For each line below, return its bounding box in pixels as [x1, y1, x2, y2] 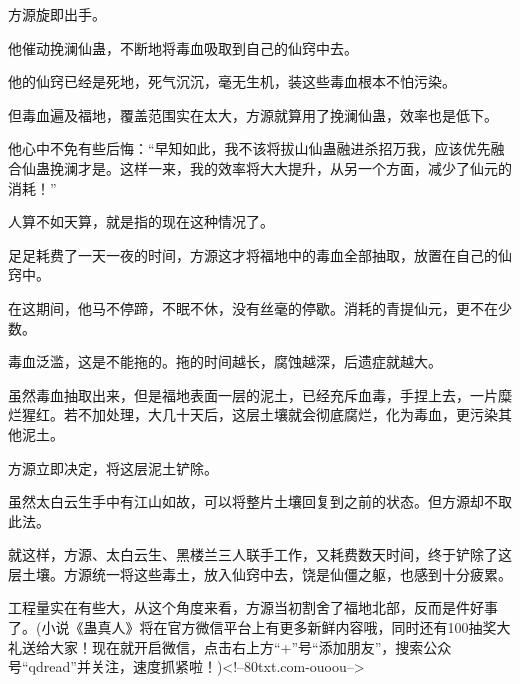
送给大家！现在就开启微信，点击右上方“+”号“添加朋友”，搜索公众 [21, 636, 452, 657]
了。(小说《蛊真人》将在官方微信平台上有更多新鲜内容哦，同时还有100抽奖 [8, 617, 497, 638]
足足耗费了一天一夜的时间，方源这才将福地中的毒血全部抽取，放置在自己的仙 [8, 244, 512, 265]
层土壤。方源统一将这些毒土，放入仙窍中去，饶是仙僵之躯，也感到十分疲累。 [8, 563, 512, 584]
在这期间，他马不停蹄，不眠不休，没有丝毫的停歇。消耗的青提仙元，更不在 [8, 297, 498, 318]
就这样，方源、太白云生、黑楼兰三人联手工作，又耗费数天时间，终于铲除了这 [8, 544, 512, 565]
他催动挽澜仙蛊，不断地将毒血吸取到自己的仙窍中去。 [8, 37, 358, 58]
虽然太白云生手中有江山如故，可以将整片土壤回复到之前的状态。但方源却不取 [8, 491, 512, 512]
